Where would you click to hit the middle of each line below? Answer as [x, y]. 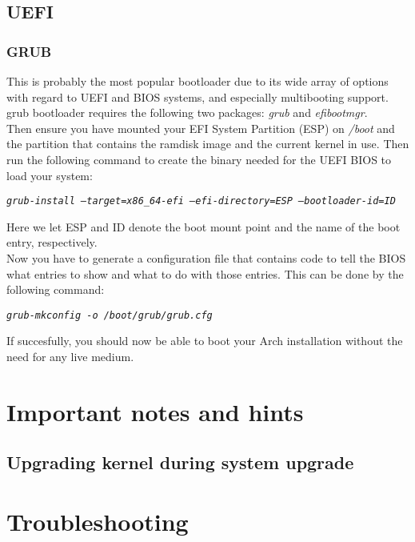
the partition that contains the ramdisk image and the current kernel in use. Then [208, 144]
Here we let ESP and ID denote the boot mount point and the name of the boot [204, 226]
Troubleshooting [98, 521]
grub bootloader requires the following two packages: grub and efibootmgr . [187, 112]
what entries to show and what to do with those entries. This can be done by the [205, 273]
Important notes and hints [155, 411]
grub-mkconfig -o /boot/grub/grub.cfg [110, 315]
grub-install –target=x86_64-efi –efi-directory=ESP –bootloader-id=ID [201, 201]
